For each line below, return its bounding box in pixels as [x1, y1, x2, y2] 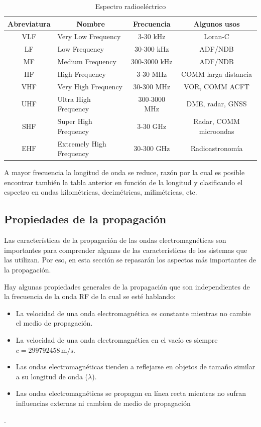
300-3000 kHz [131, 56, 173, 67]
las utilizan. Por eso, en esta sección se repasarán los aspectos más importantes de [4, 254, 256, 265]
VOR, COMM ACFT [184, 81, 249, 91]
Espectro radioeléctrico [95, 1, 166, 11]
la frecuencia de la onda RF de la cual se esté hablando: [4, 291, 176, 302]
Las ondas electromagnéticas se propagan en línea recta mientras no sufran [16, 388, 246, 398]
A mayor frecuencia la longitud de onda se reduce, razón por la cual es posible [4, 167, 245, 178]
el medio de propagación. [16, 318, 93, 328]
